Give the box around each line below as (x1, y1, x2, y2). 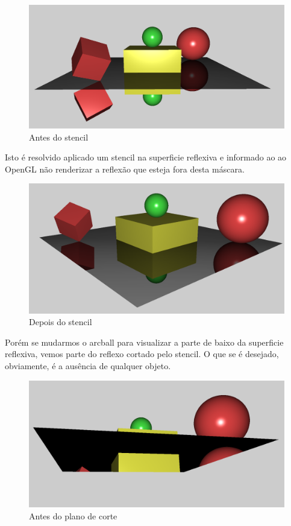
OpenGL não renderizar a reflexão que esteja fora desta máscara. (5, 162, 245, 175)
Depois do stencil (29, 315, 92, 328)
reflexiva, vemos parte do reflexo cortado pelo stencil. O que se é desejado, (5, 347, 279, 360)
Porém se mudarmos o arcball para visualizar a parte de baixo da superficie (5, 335, 284, 348)
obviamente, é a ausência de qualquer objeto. (5, 360, 171, 372)
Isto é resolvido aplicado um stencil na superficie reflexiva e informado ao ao (5, 151, 287, 163)
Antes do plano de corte (29, 509, 117, 522)
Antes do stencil (29, 130, 89, 143)
